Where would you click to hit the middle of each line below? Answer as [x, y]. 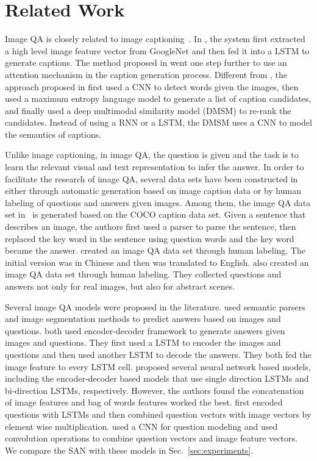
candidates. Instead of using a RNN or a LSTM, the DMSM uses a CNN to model [158, 122]
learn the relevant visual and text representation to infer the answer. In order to [155, 167]
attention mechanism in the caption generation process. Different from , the [146, 74]
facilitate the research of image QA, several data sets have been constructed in [151, 178]
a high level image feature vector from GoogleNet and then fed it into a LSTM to [157, 50]
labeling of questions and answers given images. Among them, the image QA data [158, 202]
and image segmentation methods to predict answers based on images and [143, 319]
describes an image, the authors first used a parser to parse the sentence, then [151, 227]
